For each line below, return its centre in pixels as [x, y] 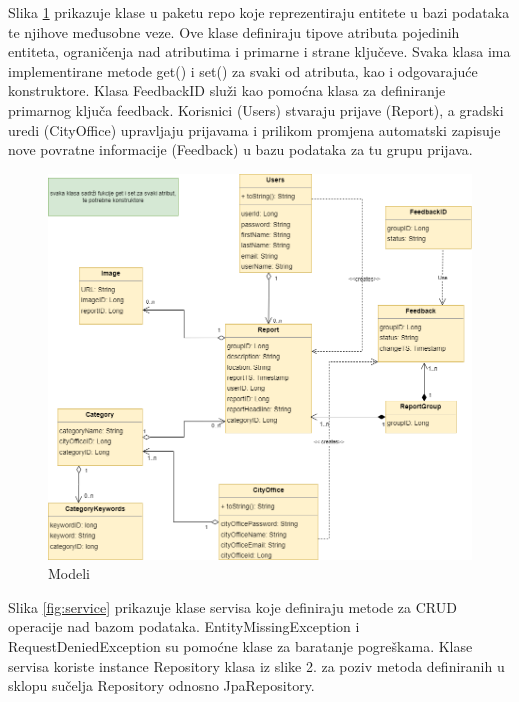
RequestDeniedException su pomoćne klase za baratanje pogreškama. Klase [240, 645]
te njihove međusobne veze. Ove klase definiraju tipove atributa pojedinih [234, 31]
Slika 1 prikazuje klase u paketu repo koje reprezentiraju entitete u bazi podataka [259, 12]
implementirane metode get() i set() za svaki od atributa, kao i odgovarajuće [243, 70]
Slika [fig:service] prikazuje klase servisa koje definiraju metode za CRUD [232, 606]
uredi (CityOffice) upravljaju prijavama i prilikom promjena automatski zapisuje [254, 129]
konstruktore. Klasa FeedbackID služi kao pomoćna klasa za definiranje [227, 90]
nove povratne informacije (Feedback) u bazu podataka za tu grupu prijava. [240, 149]
